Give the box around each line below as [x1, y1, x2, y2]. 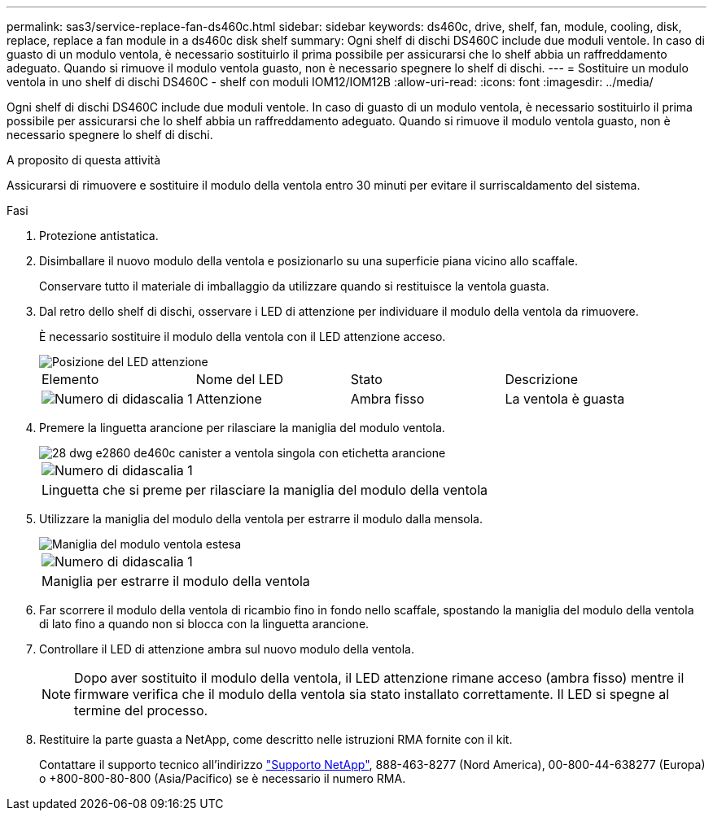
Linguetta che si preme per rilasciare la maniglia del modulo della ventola [42, 482, 488, 498]
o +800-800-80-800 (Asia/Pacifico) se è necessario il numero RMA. [39, 771, 406, 785]
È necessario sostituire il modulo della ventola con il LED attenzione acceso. [39, 330, 446, 343]
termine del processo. [74, 702, 208, 719]
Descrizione [505, 371, 579, 387]
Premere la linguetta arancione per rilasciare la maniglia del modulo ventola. [39, 421, 445, 435]
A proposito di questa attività [7, 153, 161, 167]
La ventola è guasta [505, 391, 625, 407]
